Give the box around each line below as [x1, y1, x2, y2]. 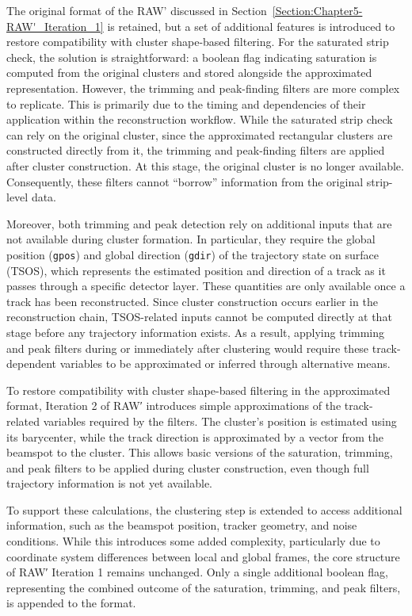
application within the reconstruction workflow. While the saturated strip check [6, 111, 393, 128]
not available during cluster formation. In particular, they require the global [6, 231, 376, 247]
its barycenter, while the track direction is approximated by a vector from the [6, 428, 384, 445]
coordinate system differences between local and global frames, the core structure [6, 548, 400, 564]
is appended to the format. [6, 595, 136, 611]
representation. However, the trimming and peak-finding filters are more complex [6, 79, 400, 96]
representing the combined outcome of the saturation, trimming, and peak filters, [6, 579, 401, 595]
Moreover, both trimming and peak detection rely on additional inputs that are [6, 215, 392, 231]
